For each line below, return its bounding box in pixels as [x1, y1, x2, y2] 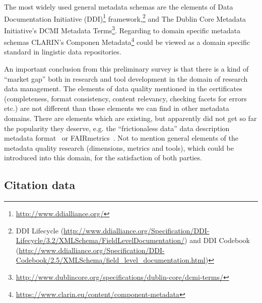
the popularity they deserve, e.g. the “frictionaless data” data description [4, 123, 230, 133]
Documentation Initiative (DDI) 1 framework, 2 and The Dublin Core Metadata [4, 12, 246, 24]
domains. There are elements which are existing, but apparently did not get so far [4, 112, 257, 123]
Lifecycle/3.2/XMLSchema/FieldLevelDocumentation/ [16, 235, 185, 246]
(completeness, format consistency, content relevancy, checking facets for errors [4, 93, 247, 103]
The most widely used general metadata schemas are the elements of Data [4, 2, 233, 12]
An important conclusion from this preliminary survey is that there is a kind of [4, 63, 249, 74]
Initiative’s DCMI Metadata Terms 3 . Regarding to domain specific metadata [4, 23, 240, 35]
